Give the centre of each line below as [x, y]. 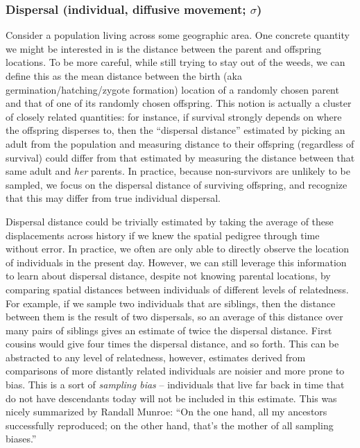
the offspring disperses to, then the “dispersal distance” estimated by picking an [175, 130]
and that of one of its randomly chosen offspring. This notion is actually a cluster [179, 103]
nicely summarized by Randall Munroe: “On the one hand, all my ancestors [166, 412]
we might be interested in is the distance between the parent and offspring [163, 48]
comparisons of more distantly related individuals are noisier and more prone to [175, 371]
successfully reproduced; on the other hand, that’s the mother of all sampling [170, 425]
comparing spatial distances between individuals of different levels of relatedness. [177, 289]
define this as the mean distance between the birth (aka [124, 76]
